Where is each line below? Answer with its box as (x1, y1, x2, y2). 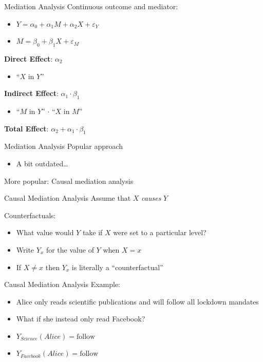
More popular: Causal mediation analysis (4, 175, 134, 186)
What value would (16, 227, 74, 238)
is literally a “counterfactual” (71, 261, 163, 272)
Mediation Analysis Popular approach (4, 141, 123, 151)
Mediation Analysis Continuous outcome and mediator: (4, 1, 178, 11)
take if (82, 227, 103, 238)
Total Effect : (4, 123, 49, 134)
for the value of (46, 244, 94, 255)
